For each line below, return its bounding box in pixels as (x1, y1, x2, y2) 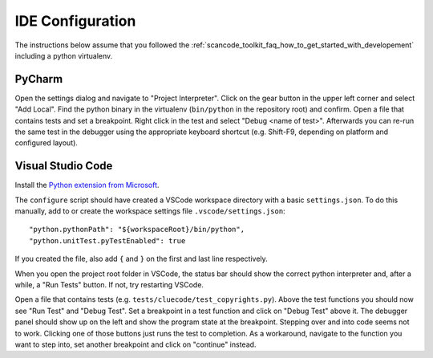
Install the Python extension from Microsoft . (14, 181, 160, 190)
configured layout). (14, 138, 78, 148)
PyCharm (14, 72, 63, 86)
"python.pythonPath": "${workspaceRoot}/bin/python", (29, 225, 245, 234)
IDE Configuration (14, 12, 136, 30)
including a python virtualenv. (14, 51, 113, 60)
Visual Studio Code (14, 159, 113, 173)
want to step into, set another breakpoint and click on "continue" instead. (14, 340, 257, 349)
